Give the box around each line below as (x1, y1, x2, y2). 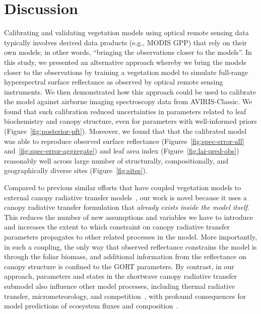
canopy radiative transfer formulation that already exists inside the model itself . (4, 202, 249, 212)
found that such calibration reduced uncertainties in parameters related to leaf (4, 106, 246, 116)
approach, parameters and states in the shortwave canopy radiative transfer (4, 271, 237, 281)
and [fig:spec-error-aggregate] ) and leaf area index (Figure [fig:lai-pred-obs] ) (4, 145, 239, 156)
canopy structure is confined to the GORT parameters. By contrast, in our (4, 261, 234, 271)
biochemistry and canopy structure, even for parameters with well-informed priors (4, 116, 257, 126)
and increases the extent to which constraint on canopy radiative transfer (4, 221, 230, 232)
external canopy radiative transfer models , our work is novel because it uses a (4, 192, 247, 202)
